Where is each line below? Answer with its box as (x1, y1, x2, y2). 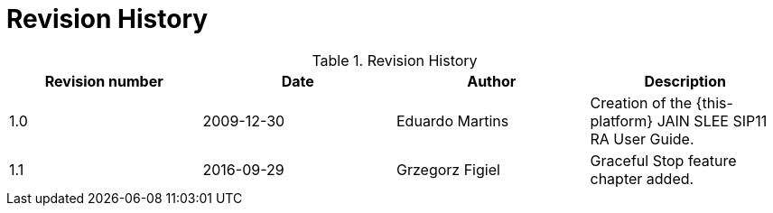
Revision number (44, 71, 163, 90)
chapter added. (590, 169, 694, 188)
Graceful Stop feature (590, 151, 737, 170)
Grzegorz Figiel (396, 160, 500, 179)
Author (467, 71, 517, 90)
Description (644, 71, 726, 90)
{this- (695, 93, 733, 112)
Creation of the (590, 93, 693, 112)
